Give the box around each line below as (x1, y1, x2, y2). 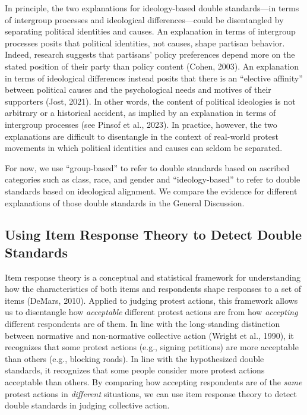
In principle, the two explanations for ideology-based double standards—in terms (5, 2, 299, 14)
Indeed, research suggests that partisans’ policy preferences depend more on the (5, 48, 295, 61)
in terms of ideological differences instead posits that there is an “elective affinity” (5, 71, 303, 84)
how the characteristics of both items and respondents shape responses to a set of (5, 282, 302, 295)
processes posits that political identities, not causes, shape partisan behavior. (5, 36, 285, 49)
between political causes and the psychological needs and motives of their (5, 83, 271, 96)
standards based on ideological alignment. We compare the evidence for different (5, 184, 297, 197)
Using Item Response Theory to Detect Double (5, 225, 302, 244)
